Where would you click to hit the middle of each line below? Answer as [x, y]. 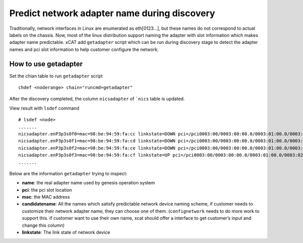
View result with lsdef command [44, 108]
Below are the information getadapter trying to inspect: [68, 173]
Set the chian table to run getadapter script [56, 76]
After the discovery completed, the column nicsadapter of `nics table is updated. [97, 99]
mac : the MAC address [46, 197]
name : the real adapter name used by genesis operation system [88, 183]
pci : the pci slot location [47, 190]
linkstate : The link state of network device [66, 232]
